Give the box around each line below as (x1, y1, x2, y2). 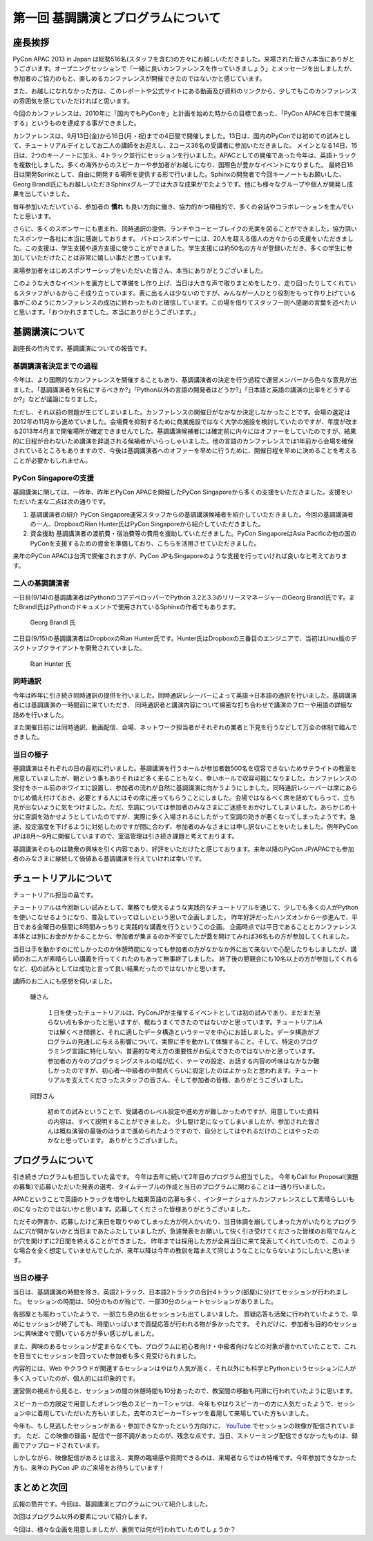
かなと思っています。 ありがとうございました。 (47, 1136, 182, 1145)
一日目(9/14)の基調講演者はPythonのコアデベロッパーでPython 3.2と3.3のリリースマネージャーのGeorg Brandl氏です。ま (12, 593, 355, 601)
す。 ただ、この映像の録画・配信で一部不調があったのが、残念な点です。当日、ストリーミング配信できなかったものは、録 (12, 1431, 358, 1439)
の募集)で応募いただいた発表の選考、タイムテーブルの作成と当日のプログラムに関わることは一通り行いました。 (12, 1182, 329, 1191)
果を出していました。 (12, 190, 74, 198)
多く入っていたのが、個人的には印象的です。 (12, 1374, 140, 1382)
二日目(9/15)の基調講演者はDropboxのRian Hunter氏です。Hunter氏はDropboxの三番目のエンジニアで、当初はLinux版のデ (12, 634, 357, 642)
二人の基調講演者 (12, 579, 70, 588)
